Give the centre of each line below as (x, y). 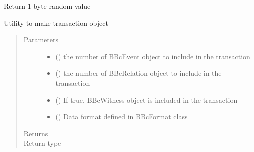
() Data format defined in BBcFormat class (122, 116)
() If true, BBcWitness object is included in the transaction (146, 99)
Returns (36, 133)
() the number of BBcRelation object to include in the (138, 73)
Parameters (41, 40)
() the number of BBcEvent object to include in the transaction (153, 56)
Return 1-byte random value (47, 6)
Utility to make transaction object (56, 23)
